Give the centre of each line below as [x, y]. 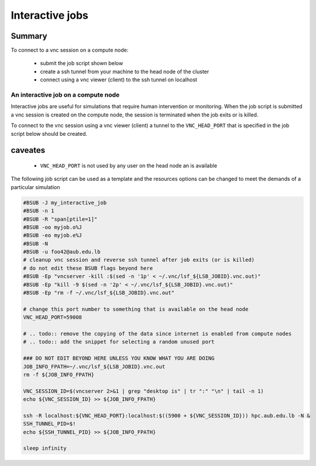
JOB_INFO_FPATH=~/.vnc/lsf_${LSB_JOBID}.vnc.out [94, 366]
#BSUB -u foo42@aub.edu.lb [62, 252]
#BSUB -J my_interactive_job [65, 203]
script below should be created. [49, 133]
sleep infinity [45, 448]
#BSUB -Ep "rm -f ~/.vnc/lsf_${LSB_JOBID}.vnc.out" [99, 293]
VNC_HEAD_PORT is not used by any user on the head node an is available [129, 165]
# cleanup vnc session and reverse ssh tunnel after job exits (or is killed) [139, 260]
